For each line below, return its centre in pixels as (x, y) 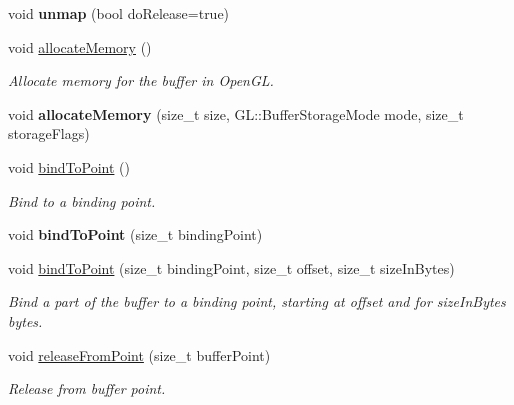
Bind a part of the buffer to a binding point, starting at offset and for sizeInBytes (257, 301)
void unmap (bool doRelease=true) (119, 13)
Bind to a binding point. (82, 200)
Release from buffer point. (87, 388)
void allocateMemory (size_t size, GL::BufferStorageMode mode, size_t (236, 113)
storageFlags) (49, 133)
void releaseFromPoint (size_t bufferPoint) (139, 354)
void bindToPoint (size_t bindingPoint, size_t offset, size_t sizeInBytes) (231, 267)
